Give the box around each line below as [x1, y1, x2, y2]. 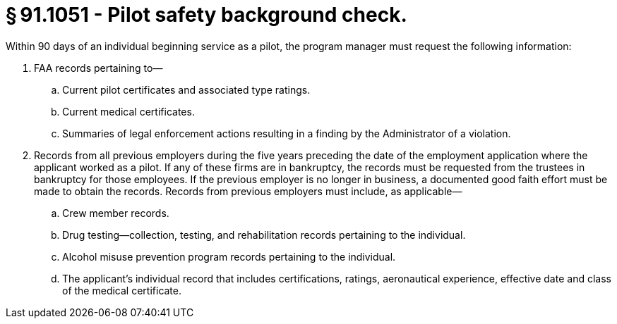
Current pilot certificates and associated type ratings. [62, 83, 311, 96]
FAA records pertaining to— [34, 61, 163, 74]
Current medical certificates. [62, 105, 195, 118]
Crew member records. [62, 206, 169, 219]
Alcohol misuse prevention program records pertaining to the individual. [62, 250, 396, 263]
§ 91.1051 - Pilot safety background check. [6, 3, 407, 27]
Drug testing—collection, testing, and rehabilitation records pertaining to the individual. [62, 228, 466, 241]
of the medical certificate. [62, 284, 182, 297]
